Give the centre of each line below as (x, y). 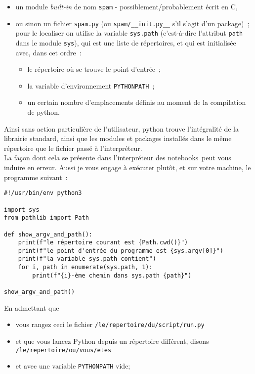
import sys (22, 210)
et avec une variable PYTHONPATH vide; (73, 366)
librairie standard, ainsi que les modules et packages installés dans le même (118, 138)
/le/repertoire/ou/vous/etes (64, 350)
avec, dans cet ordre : (48, 52)
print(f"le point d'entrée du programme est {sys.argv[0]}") (121, 251)
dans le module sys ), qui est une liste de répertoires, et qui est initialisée (126, 42)
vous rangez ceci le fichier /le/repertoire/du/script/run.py (110, 324)
